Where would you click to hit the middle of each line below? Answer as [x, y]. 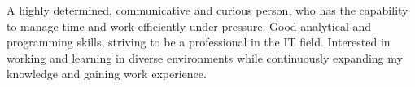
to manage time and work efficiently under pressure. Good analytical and [189, 26]
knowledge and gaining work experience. [107, 74]
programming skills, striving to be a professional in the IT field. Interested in [199, 42]
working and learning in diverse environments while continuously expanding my [205, 57]
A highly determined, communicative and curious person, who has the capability [207, 10]
